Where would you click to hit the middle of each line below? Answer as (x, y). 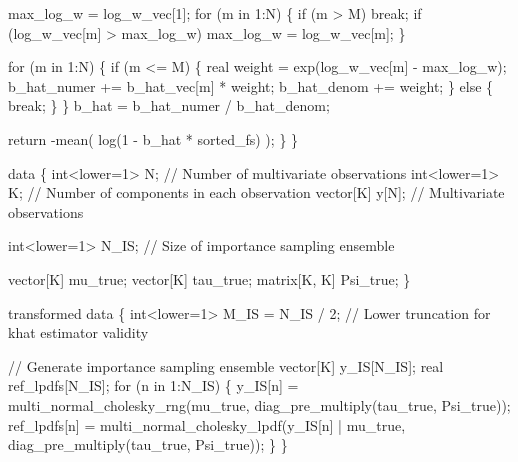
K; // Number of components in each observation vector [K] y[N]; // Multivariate (256, 192)
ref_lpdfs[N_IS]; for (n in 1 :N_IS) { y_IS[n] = (153, 385)
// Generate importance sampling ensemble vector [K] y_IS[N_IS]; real (226, 365)
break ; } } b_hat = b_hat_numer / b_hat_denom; (169, 105)
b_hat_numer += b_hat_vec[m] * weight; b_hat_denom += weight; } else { (251, 85)
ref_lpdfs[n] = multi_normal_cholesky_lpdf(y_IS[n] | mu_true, (207, 424)
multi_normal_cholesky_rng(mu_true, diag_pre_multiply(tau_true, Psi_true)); (259, 404)
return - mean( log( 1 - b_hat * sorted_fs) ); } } (153, 138)
